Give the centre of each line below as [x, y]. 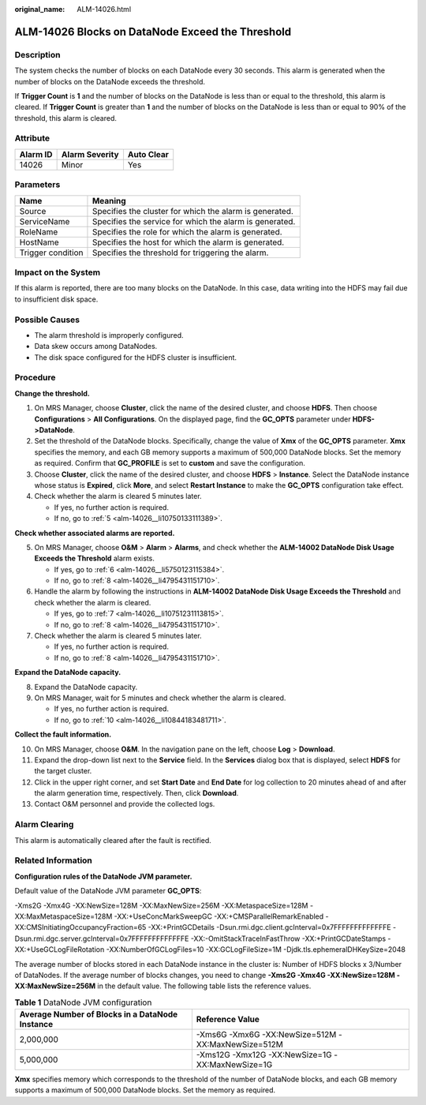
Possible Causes [47, 320]
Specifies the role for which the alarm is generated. [187, 231]
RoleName [39, 231]
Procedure [35, 377]
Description [37, 54]
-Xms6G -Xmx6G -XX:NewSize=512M [266, 1035]
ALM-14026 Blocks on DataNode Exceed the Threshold [153, 32]
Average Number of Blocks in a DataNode [99, 1014]
